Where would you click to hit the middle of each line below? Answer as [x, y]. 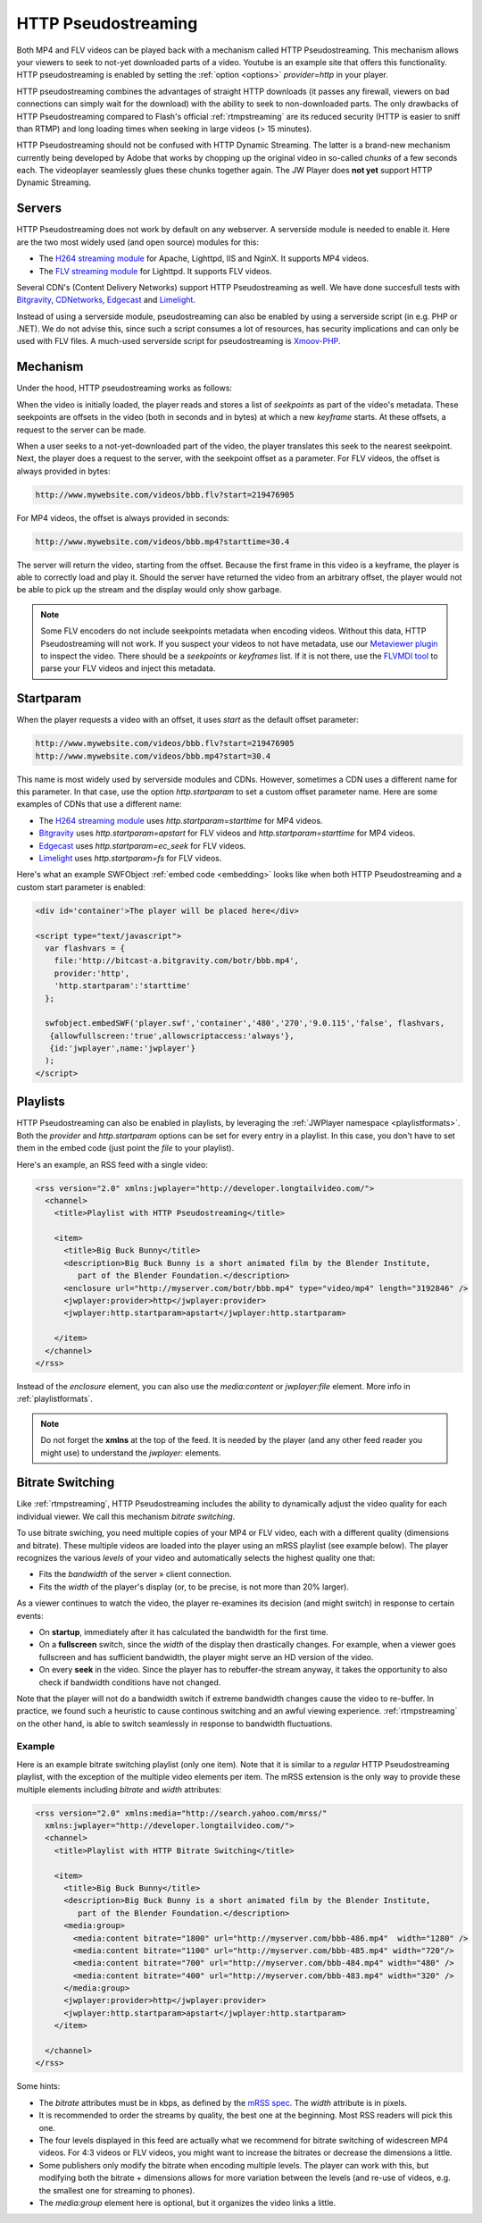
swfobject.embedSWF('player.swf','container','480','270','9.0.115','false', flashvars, [245, 1023]
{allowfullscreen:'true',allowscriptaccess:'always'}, [172, 1036]
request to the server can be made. [81, 430]
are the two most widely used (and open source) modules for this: [137, 242]
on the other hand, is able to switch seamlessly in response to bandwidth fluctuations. [175, 1724]
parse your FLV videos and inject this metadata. [128, 668]
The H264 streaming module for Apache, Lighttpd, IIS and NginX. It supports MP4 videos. [204, 258]
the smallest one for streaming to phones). [117, 2190]
